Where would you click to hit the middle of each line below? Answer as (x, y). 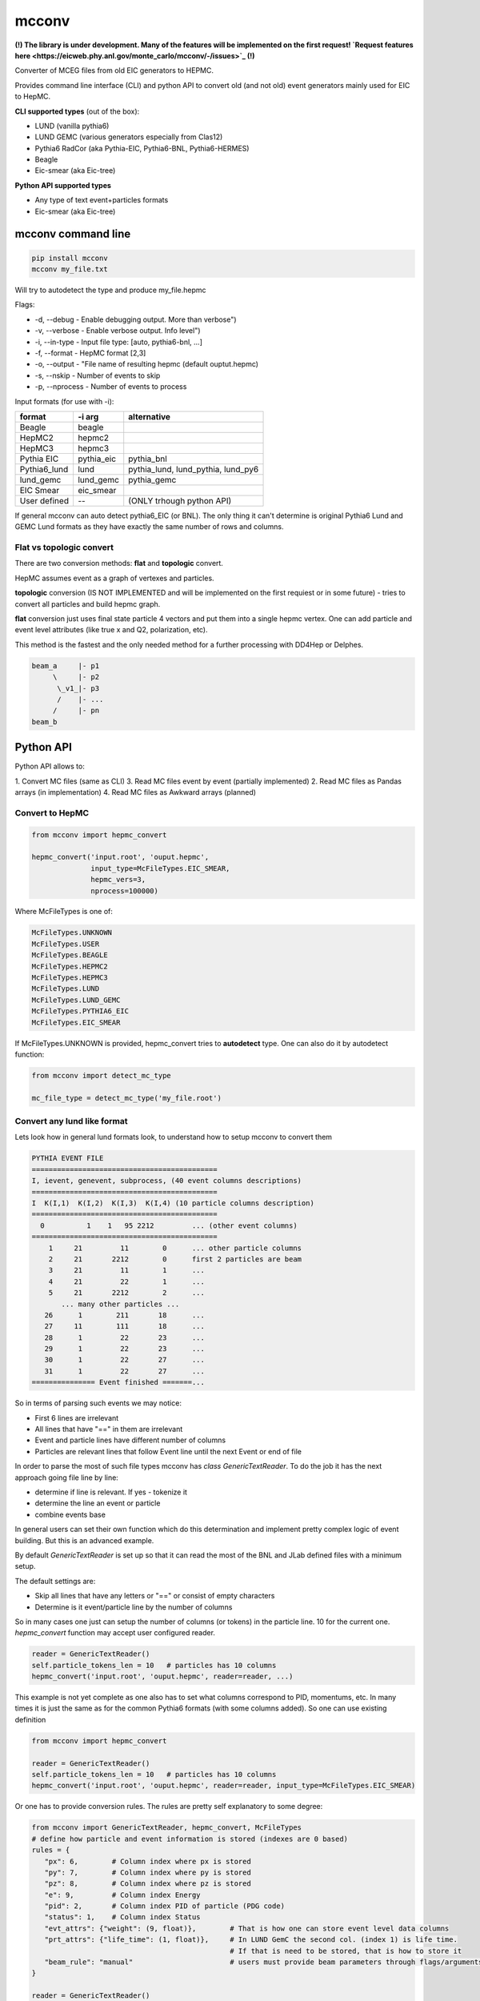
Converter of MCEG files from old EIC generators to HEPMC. (114, 70)
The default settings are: (55, 1581)
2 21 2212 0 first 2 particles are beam (175, 1259)
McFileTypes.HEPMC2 (70, 966)
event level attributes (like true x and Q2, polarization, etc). (111, 630)
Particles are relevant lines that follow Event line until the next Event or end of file (168, 1451)
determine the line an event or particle (98, 1503)
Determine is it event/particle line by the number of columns (134, 1607)
